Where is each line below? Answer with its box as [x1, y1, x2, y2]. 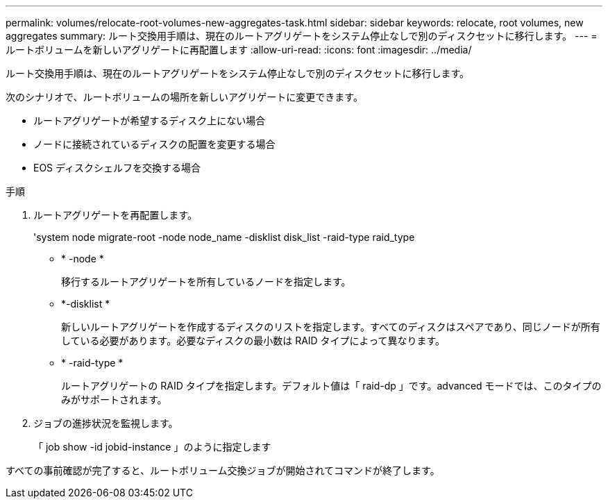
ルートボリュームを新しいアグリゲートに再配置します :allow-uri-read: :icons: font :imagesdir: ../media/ [6, 44, 472, 56]
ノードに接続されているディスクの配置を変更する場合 [33, 138, 276, 150]
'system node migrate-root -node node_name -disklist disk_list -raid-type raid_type [33, 231, 415, 243]
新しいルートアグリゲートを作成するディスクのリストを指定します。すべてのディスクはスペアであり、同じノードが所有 [61, 321, 600, 333]
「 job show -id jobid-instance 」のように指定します [33, 441, 271, 453]
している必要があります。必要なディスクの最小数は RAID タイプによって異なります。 [61, 335, 446, 346]
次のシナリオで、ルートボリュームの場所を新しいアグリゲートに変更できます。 [6, 91, 363, 103]
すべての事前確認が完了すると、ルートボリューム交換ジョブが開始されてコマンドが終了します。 [6, 464, 440, 476]
